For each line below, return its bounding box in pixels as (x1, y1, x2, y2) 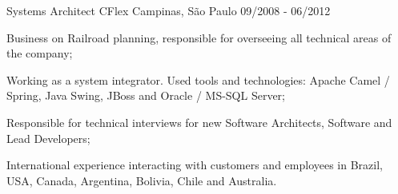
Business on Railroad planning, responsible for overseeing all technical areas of (6, 29, 392, 46)
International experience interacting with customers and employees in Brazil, (6, 156, 383, 173)
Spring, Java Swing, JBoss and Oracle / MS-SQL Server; (6, 87, 285, 104)
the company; (6, 45, 73, 61)
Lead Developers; (6, 129, 90, 146)
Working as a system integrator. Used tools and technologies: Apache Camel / (6, 71, 390, 88)
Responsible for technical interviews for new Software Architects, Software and (6, 113, 392, 130)
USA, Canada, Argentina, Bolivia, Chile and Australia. (6, 172, 277, 188)
